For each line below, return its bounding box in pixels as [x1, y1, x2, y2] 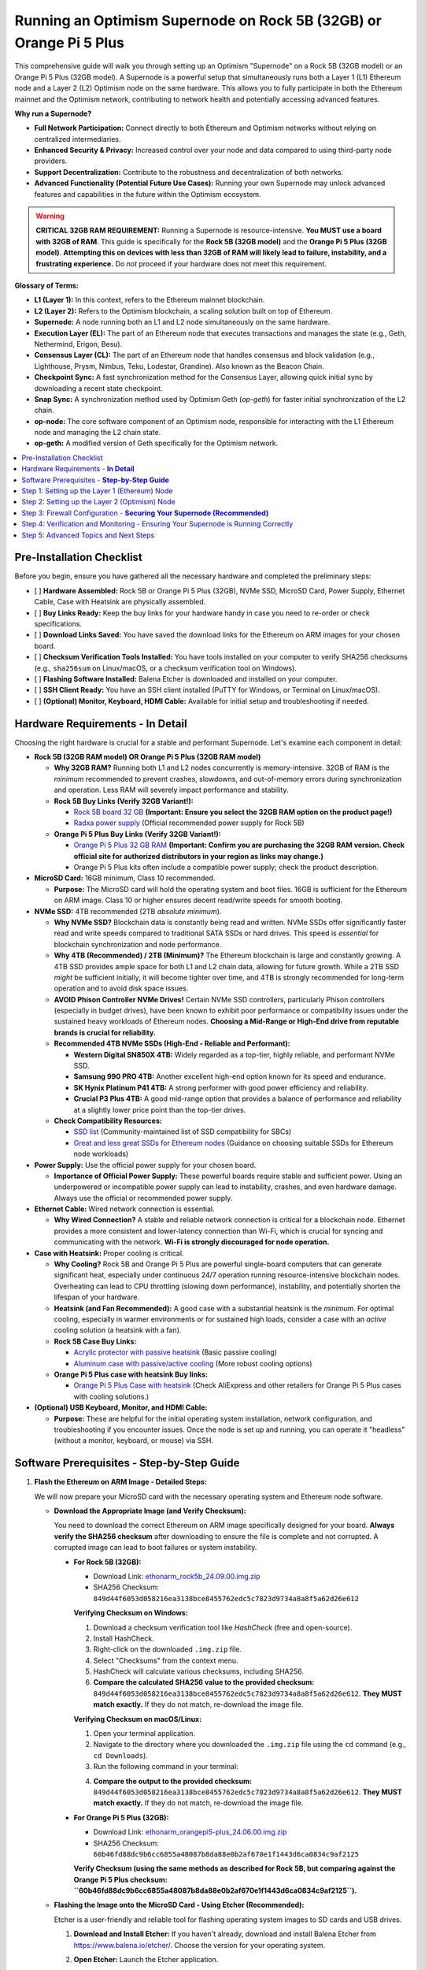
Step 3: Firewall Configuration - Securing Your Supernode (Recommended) [21, 508, 269, 518]
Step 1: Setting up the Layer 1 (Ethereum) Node [21, 486, 173, 496]
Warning [35, 211, 65, 221]
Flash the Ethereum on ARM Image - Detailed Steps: [34, 1477, 208, 1487]
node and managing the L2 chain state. [34, 428, 161, 437]
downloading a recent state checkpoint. [34, 383, 163, 393]
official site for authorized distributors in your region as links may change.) [73, 851, 324, 860]
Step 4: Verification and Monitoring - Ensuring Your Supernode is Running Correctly [21, 519, 294, 529]
